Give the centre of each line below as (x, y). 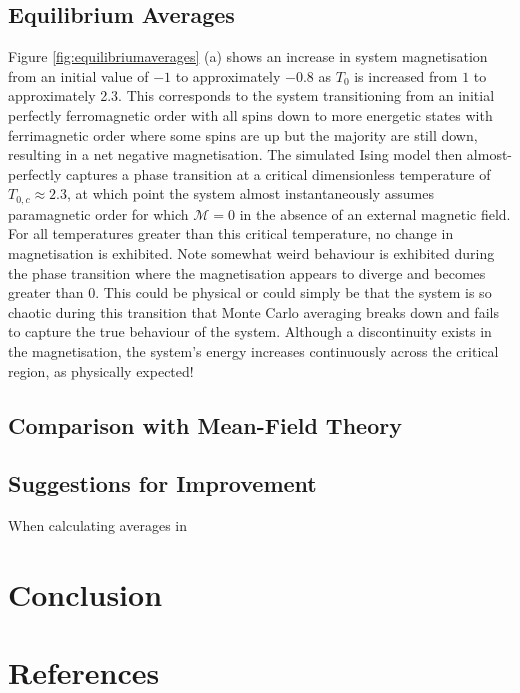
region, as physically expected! (101, 370)
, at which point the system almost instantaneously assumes (250, 193)
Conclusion (85, 593)
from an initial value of (78, 75)
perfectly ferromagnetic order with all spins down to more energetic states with (250, 114)
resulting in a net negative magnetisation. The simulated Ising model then (235, 154)
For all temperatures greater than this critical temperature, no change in (231, 233)
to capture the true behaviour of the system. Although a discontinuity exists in (250, 331)
